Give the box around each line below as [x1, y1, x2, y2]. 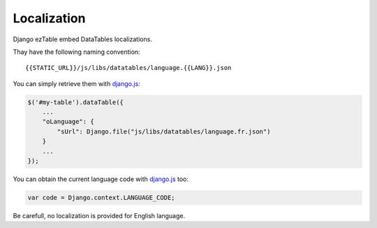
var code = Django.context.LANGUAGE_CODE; [27, 194, 175, 202]
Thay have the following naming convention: [13, 48, 140, 56]
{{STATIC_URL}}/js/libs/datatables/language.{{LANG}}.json [25, 64, 232, 72]
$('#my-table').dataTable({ [27, 98, 124, 106]
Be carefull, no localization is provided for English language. [13, 212, 186, 220]
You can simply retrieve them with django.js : [13, 79, 141, 87]
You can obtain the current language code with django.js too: [13, 175, 188, 183]
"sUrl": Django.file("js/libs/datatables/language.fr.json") [57, 127, 271, 136]
